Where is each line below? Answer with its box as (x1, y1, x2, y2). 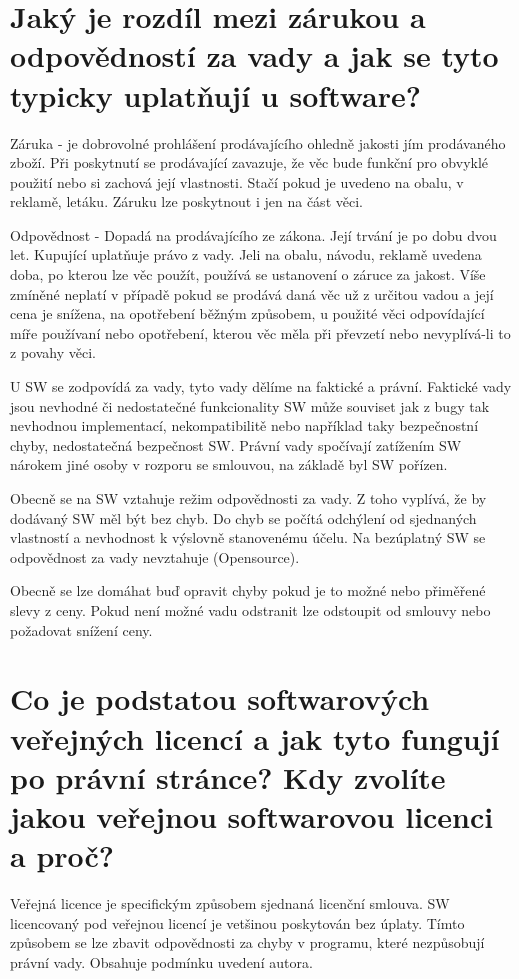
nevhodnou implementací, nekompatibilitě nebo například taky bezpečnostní (10, 415, 479, 436)
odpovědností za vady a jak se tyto (10, 35, 499, 76)
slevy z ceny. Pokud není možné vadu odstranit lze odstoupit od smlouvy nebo (10, 599, 491, 620)
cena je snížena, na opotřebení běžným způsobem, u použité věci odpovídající (10, 303, 485, 324)
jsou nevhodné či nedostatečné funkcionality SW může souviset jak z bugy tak (10, 395, 490, 416)
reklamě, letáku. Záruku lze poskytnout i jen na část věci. (10, 191, 363, 212)
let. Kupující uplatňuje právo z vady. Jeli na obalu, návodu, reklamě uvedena (10, 244, 482, 265)
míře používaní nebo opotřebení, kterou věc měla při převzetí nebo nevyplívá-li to (10, 322, 511, 343)
